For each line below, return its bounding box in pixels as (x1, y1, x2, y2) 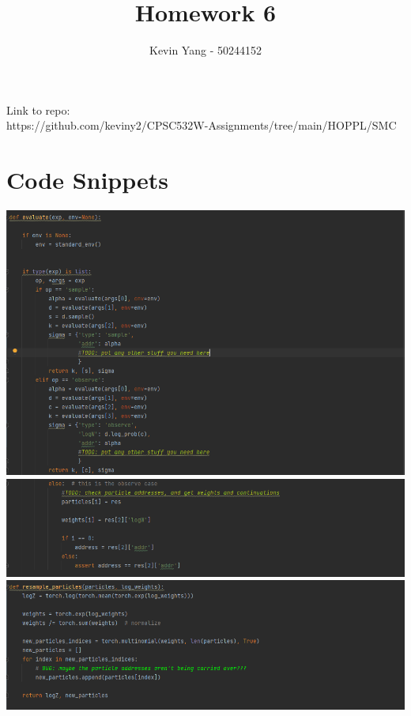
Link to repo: (6, 101, 70, 118)
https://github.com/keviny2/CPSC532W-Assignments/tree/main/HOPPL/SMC (6, 117, 397, 134)
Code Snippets (6, 164, 169, 196)
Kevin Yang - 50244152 (149, 42, 262, 58)
